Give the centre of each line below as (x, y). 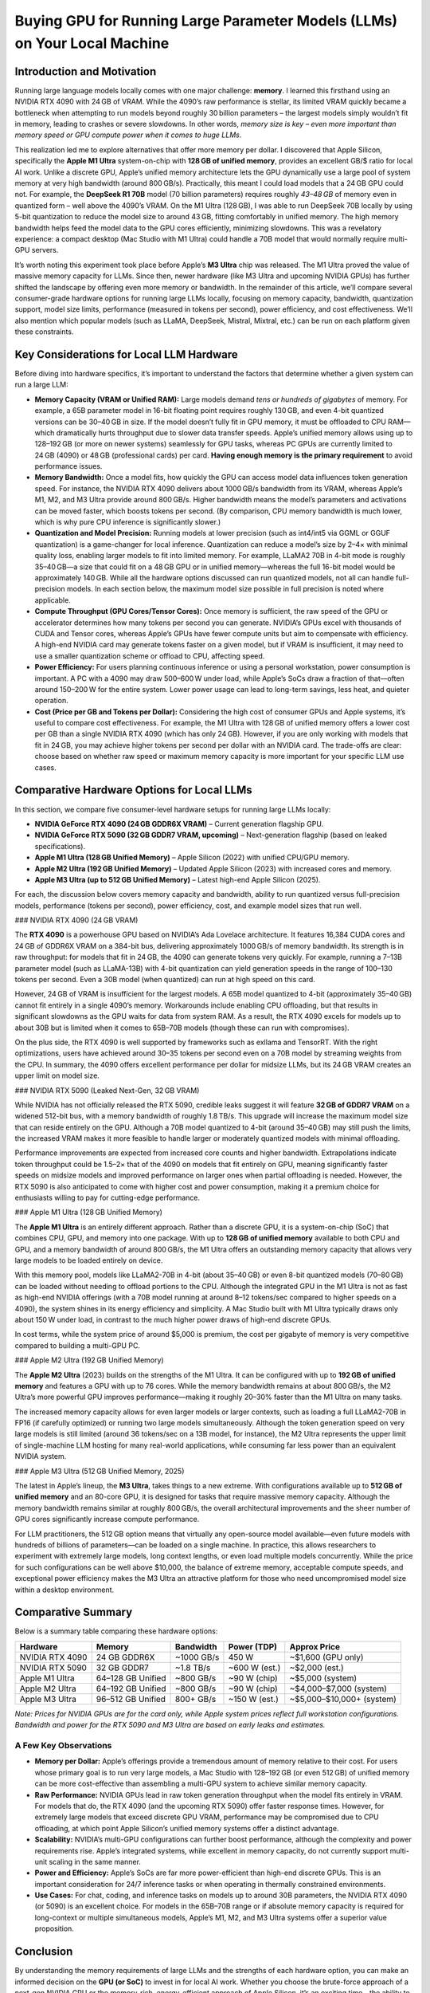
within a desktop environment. (64, 1590)
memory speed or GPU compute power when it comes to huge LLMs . (128, 135)
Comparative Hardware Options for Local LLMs (133, 790)
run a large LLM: (42, 385)
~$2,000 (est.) (317, 1668)
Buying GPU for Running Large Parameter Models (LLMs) (206, 21)
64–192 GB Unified (131, 1688)
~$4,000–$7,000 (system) (338, 1688)
